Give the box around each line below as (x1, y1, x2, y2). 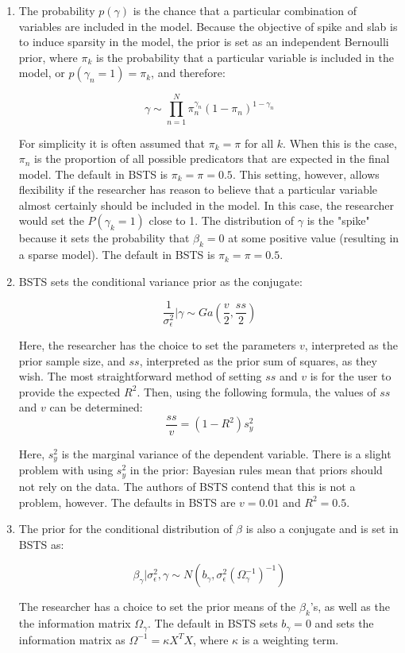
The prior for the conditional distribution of (18, 520, 233, 537)
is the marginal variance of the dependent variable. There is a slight (61, 446, 391, 462)
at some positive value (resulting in (228, 230, 399, 246)
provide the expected (18, 383, 121, 400)
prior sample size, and (18, 352, 125, 369)
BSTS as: (18, 535, 64, 552)
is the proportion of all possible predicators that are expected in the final (34, 150, 390, 167)
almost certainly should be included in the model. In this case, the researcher (18, 196, 395, 213)
